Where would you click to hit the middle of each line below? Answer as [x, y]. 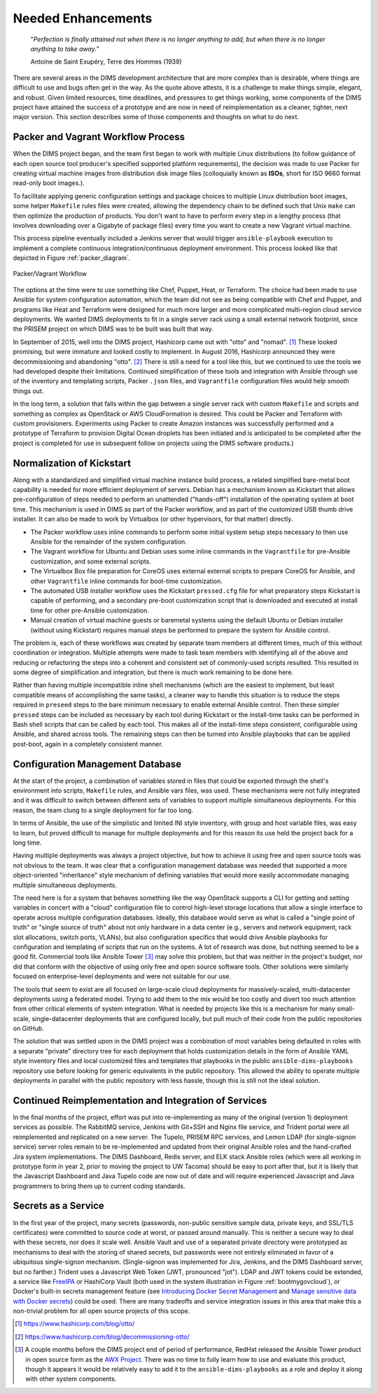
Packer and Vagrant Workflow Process [99, 137]
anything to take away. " [65, 48]
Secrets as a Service [58, 1206]
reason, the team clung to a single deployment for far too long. [103, 810]
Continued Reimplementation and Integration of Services [140, 1100]
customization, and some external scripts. [91, 561]
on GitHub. [29, 1029]
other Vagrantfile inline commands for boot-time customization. [127, 581]
